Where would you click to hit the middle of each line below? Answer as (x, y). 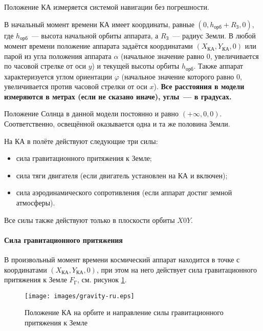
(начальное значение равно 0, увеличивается (190, 56)
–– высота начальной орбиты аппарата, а (95, 35)
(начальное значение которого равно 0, (182, 76)
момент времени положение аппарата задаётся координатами (98, 46)
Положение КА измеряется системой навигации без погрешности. (107, 7)
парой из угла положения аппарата (58, 56)
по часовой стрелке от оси (45, 66)
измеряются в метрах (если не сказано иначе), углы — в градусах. (118, 96)
